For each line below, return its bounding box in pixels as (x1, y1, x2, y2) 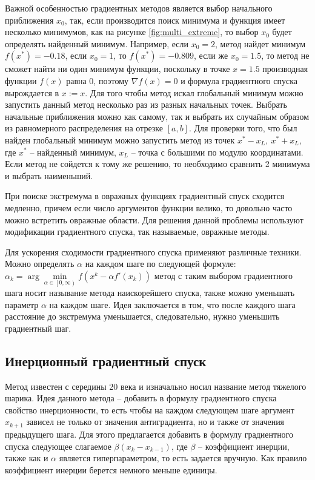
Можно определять (5, 257, 75, 270)
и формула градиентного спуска (181, 74, 297, 87)
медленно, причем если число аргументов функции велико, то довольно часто (5, 201, 293, 214)
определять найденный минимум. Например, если (5, 37, 188, 50)
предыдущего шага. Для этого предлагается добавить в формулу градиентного (5, 427, 294, 440)
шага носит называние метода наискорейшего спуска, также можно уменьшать (5, 286, 295, 299)
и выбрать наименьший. (5, 169, 93, 182)
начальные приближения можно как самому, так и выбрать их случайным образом (5, 110, 310, 122)
